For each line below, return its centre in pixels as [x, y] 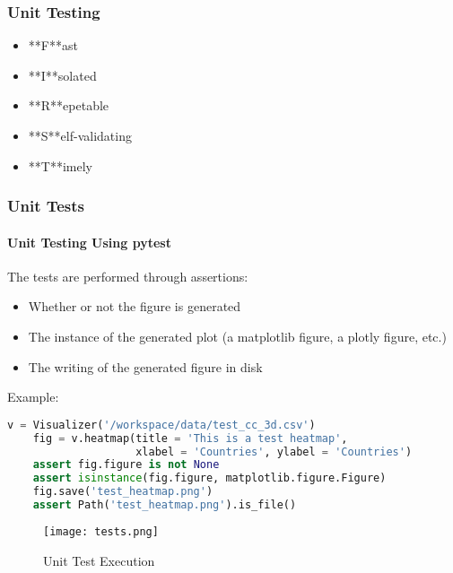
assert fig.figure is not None [126, 465]
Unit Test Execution [99, 560]
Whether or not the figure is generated [135, 306]
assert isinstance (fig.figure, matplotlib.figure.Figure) [209, 478]
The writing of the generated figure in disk [145, 366]
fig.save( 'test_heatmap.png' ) [123, 492]
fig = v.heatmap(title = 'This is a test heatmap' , [190, 438]
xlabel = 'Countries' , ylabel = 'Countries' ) [274, 451]
